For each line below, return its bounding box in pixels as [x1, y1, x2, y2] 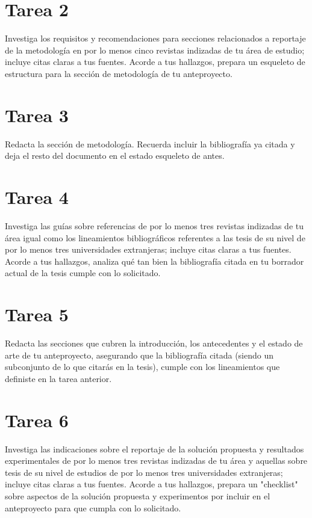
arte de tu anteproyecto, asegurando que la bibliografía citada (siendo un [5, 348, 274, 361]
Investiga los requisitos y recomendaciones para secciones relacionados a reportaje [5, 32, 306, 45]
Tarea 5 [5, 302, 69, 327]
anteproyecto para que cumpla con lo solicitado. [5, 501, 181, 514]
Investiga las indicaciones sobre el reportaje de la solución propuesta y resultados [5, 442, 304, 455]
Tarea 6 [5, 407, 69, 432]
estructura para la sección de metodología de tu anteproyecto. [5, 67, 232, 79]
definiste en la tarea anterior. [5, 372, 112, 384]
